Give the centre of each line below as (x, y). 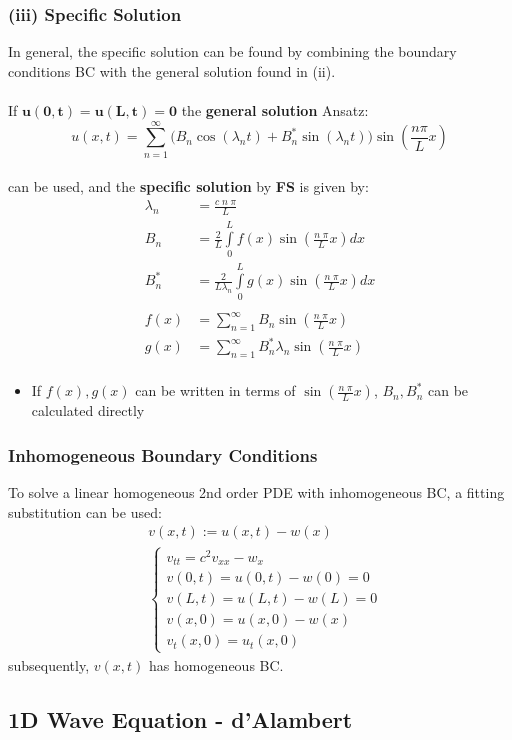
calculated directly (88, 410)
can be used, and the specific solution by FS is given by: (188, 186)
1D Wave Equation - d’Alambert (180, 718)
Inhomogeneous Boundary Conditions (163, 454)
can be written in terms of (215, 390)
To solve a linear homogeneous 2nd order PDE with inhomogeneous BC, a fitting (256, 492)
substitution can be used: (85, 511)
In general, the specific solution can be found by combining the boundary (232, 51)
